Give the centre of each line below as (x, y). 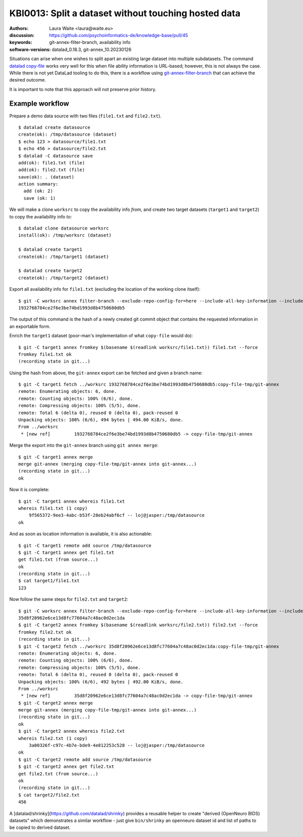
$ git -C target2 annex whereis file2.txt (72, 731)
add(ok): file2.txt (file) (52, 170)
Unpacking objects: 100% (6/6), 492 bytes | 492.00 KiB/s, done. (101, 682)
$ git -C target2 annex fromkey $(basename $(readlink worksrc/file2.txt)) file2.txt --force (138, 625)
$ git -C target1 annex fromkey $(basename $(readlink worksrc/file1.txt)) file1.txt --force (138, 347)
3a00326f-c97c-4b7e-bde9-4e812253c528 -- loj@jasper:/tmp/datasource (117, 745)
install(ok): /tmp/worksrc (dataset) (65, 235)
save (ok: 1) (40, 198)
